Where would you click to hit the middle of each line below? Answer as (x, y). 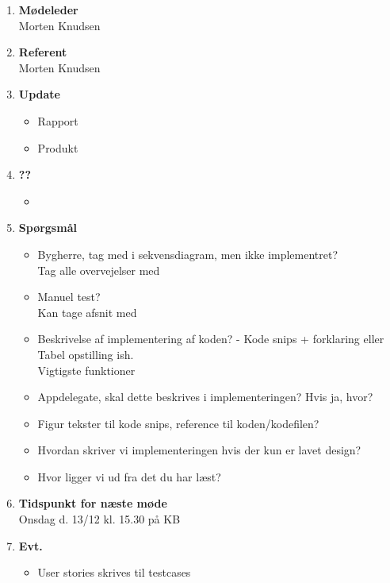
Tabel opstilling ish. (86, 354)
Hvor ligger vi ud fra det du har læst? (129, 476)
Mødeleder (48, 10)
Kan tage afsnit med (87, 312)
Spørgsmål (48, 228)
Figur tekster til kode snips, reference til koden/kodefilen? (178, 423)
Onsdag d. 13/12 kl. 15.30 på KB (99, 519)
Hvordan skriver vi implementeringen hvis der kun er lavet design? (199, 450)
